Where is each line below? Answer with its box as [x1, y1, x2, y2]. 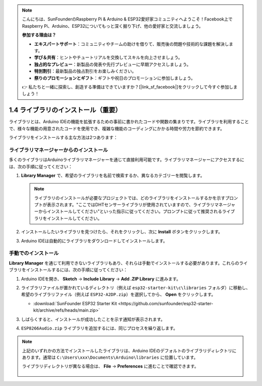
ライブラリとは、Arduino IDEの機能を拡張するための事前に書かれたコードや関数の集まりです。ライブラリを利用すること [9, 119, 249, 125]
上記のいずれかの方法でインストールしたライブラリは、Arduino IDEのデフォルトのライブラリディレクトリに [22, 348, 237, 353]
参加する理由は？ [22, 32, 56, 38]
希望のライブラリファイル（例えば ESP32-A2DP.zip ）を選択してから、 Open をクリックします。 [21, 292, 216, 297]
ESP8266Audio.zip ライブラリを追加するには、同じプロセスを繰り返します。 [21, 325, 178, 331]
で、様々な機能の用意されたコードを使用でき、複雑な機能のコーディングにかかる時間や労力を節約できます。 [9, 126, 225, 131]
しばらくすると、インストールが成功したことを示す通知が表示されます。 [21, 316, 165, 322]
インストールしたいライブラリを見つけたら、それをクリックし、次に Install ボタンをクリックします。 [21, 229, 223, 235]
